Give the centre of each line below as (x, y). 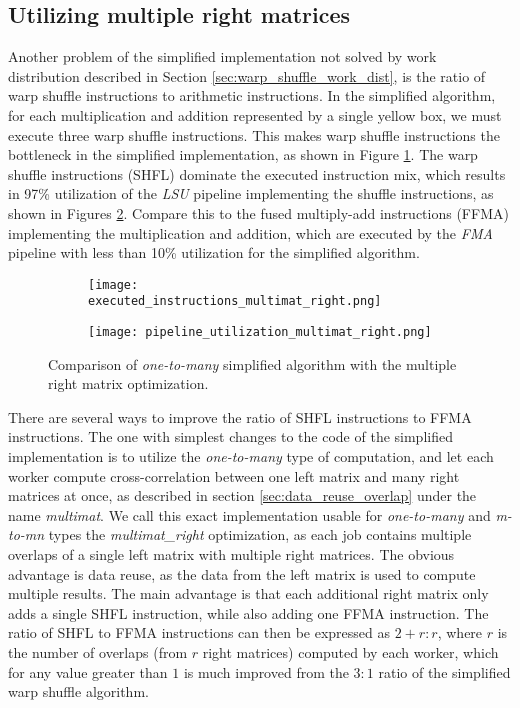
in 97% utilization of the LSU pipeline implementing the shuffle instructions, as (251, 193)
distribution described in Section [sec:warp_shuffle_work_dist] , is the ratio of (247, 75)
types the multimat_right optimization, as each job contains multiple (260, 534)
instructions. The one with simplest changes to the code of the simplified (230, 436)
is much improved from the (266, 671)
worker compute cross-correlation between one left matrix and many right (234, 475)
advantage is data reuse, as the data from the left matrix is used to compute (242, 573)
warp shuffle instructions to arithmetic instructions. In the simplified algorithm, (252, 95)
